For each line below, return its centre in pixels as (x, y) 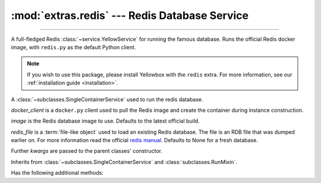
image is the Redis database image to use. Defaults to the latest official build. (106, 121)
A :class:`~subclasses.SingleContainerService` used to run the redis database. (107, 99)
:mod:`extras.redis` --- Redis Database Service (130, 15)
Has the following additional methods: (57, 173)
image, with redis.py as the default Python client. (73, 47)
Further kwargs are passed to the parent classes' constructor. (87, 151)
